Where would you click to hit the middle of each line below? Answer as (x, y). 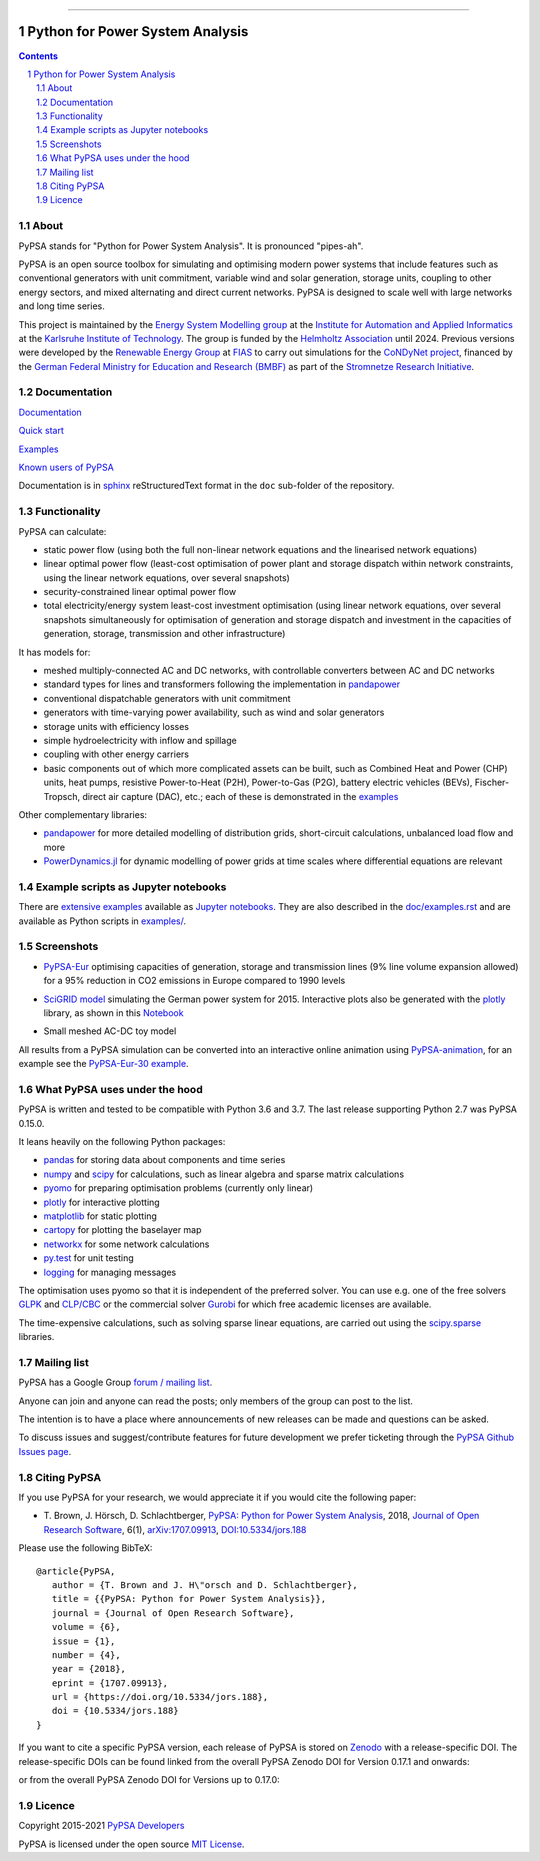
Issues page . (45, 1451)
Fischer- (492, 782)
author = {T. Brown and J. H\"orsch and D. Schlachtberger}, (205, 1584)
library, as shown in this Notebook (113, 1012)
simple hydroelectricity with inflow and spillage (140, 740)
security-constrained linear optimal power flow (140, 592)
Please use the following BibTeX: (85, 1548)
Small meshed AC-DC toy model (110, 1031)
